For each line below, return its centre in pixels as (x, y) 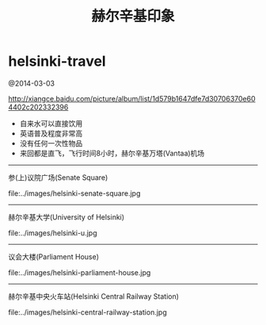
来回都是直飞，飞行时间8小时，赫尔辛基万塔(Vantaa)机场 (112, 153)
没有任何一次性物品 (51, 143)
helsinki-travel (57, 61)
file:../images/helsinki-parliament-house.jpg (80, 272)
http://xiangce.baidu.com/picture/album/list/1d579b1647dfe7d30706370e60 (132, 98)
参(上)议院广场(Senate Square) (58, 177)
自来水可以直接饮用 (51, 123)
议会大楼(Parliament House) (53, 256)
